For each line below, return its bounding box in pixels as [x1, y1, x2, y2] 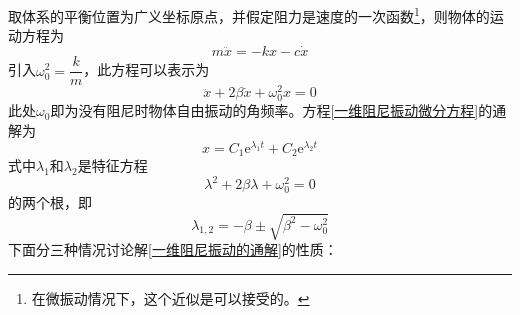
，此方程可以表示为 [83, 59, 210, 80]
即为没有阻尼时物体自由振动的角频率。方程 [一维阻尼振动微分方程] [50, 100, 479, 121]
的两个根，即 [8, 192, 92, 213]
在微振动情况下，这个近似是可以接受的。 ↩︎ [31, 288, 310, 309]
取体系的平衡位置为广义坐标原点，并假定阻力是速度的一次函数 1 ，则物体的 [8, 3, 490, 26]
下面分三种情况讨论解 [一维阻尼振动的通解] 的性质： [8, 239, 338, 260]
